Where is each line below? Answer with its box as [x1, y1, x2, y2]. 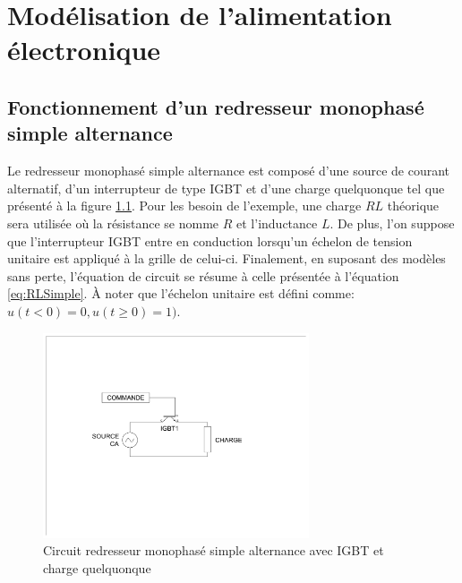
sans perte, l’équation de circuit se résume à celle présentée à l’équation [7, 266, 399, 285]
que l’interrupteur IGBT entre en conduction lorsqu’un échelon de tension [7, 231, 413, 250]
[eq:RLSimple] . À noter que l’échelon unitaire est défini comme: [7, 284, 355, 303]
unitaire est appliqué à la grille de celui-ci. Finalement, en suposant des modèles [7, 249, 446, 268]
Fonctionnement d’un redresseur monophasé [7, 92, 424, 120]
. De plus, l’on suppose [329, 213, 455, 232]
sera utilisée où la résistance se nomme [7, 213, 219, 232]
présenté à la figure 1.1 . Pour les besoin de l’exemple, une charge [7, 196, 362, 215]
